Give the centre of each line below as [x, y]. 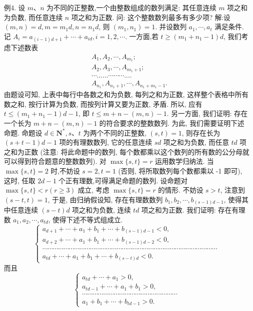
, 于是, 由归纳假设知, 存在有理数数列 [105, 199]
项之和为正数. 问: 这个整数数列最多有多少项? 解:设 [151, 17]
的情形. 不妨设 [181, 190]
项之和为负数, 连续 [101, 210]
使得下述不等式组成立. [88, 219]
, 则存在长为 [201, 132]
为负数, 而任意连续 [33, 17]
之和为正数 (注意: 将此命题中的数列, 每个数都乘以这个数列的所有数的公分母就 [127, 151]
